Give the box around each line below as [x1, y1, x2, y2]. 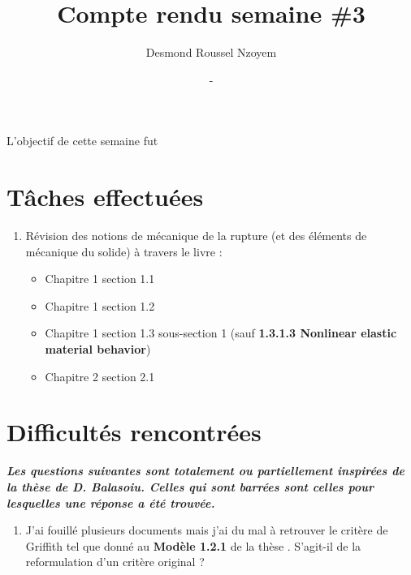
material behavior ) [45, 341, 151, 357]
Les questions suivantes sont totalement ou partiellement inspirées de [6, 462, 405, 479]
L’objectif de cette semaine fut [6, 132, 158, 149]
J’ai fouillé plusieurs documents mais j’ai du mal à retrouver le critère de [25, 521, 388, 539]
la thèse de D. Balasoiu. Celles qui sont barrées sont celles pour [6, 478, 374, 495]
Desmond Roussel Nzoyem [145, 44, 277, 61]
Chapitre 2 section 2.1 [45, 367, 155, 384]
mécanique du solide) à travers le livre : [25, 242, 223, 260]
